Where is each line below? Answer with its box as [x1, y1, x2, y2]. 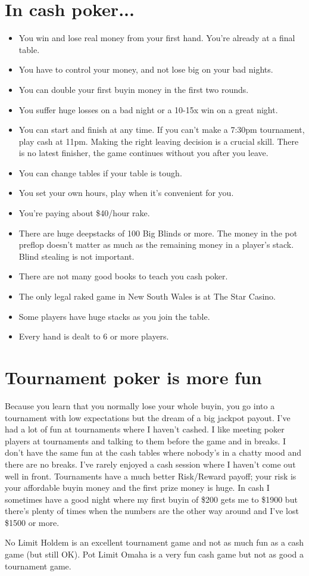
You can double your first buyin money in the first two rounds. [18, 83, 249, 95]
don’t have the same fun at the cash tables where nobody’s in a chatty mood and [5, 446, 302, 459]
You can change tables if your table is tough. [18, 166, 182, 179]
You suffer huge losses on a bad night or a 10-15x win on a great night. [18, 103, 278, 116]
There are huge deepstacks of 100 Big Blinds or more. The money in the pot [18, 226, 298, 239]
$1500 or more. [5, 516, 60, 528]
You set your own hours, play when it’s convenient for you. [18, 186, 234, 199]
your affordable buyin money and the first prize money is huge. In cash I [5, 481, 270, 494]
